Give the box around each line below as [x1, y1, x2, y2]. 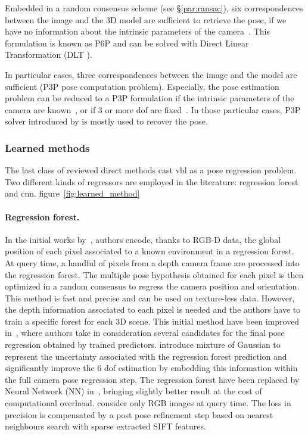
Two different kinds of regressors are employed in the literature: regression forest [5, 175, 298, 188]
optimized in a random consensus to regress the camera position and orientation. [5, 280, 300, 292]
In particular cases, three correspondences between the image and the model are [5, 68, 297, 80]
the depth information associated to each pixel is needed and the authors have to [5, 303, 301, 316]
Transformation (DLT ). [5, 48, 92, 61]
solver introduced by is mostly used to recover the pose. [5, 115, 208, 127]
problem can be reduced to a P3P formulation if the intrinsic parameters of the [5, 92, 294, 104]
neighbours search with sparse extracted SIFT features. [5, 420, 206, 432]
